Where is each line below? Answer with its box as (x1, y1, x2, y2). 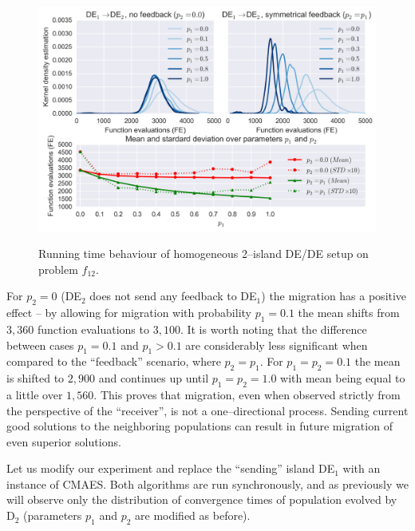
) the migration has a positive (261, 287, 407, 304)
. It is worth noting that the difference (180, 320, 367, 337)
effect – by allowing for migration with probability (6, 304, 251, 321)
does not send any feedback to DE (89, 287, 257, 304)
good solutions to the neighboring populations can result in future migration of (6, 418, 393, 434)
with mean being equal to (280, 370, 405, 386)
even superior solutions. (6, 433, 121, 450)
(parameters (23, 507, 82, 524)
